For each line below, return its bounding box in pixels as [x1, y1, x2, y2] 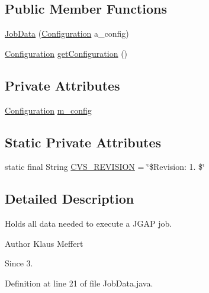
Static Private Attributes [5, 133, 162, 151]
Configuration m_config [5, 104, 92, 116]
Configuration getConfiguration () [5, 47, 128, 59]
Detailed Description [5, 189, 134, 208]
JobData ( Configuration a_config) [5, 27, 129, 40]
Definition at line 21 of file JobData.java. [5, 276, 153, 289]
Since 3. [5, 257, 33, 269]
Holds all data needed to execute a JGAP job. [5, 217, 172, 230]
